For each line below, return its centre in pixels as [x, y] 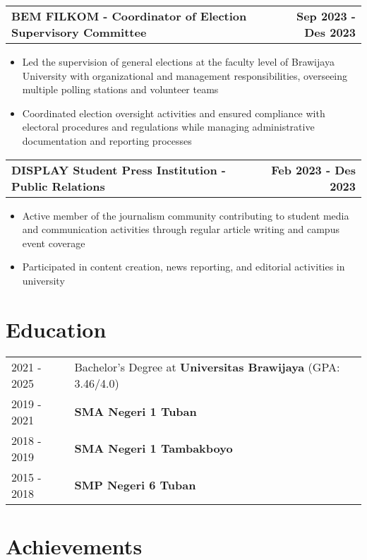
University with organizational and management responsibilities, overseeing [185, 75]
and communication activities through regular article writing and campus [181, 229]
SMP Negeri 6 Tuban [135, 485]
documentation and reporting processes [107, 140]
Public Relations [58, 186]
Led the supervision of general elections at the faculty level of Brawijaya [178, 61]
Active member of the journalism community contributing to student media [186, 215]
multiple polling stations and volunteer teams [120, 89]
